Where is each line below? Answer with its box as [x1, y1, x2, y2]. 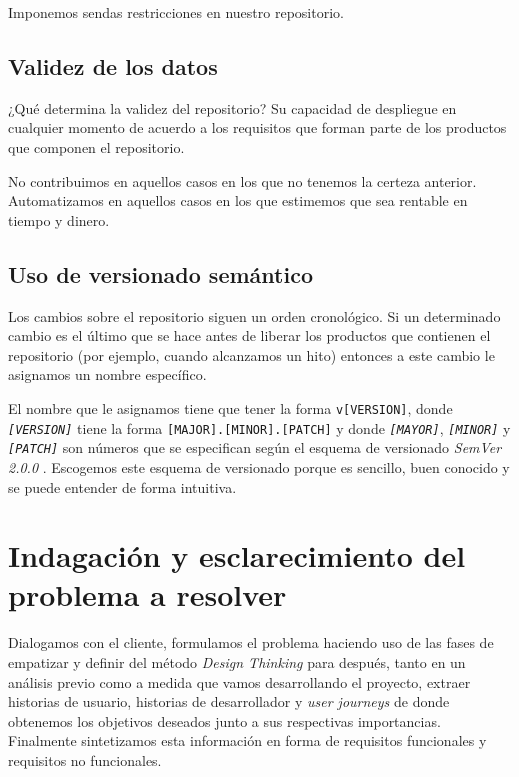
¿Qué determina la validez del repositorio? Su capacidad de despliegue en [8, 97, 457, 118]
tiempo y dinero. [8, 209, 110, 230]
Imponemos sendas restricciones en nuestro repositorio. [8, 2, 344, 22]
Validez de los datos [8, 50, 218, 81]
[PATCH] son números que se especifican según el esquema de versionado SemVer [8, 437, 502, 458]
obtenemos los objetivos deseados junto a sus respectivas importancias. [8, 710, 441, 731]
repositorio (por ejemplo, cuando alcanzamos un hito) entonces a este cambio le [8, 344, 495, 365]
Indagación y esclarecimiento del [8, 535, 466, 576]
